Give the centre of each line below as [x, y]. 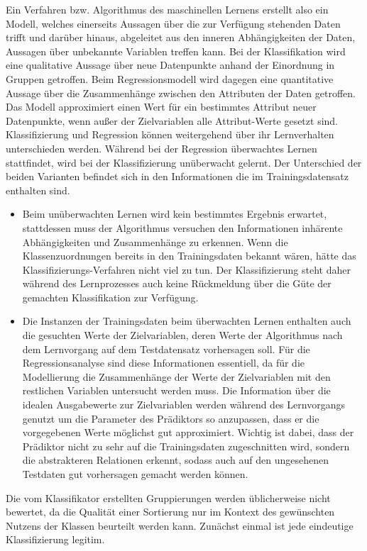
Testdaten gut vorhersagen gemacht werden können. [135, 474]
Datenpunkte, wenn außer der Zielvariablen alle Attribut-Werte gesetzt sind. [172, 120]
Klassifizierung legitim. [55, 539]
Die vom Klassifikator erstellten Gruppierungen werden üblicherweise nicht [168, 497]
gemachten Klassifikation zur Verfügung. [110, 297]
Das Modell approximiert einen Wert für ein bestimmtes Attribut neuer [161, 107]
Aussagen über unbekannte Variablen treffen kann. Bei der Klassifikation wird [176, 51]
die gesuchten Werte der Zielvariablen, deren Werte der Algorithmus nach [182, 335]
